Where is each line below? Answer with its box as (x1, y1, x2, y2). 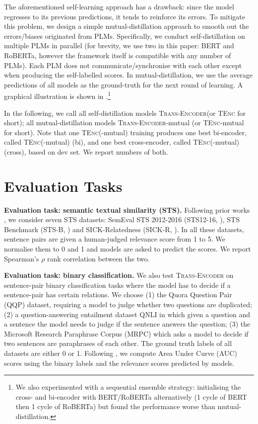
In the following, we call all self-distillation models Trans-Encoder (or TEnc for (4, 107, 246, 118)
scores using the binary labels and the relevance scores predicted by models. (4, 357, 235, 368)
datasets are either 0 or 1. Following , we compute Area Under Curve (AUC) (4, 348, 237, 358)
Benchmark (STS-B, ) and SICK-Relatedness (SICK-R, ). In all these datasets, (4, 224, 244, 234)
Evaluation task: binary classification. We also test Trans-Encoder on (4, 270, 234, 280)
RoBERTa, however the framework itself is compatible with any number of (4, 50, 231, 60)
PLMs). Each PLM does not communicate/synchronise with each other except (4, 60, 242, 70)
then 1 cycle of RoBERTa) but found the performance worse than (15, 401, 215, 412)
